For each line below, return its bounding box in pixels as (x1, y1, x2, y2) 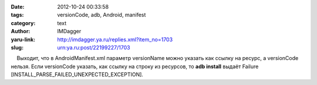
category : (11, 19, 36, 26)
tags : (11, 12, 24, 19)
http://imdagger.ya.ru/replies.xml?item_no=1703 (57, 36, 173, 43)
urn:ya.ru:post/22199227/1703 (57, 44, 130, 51)
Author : (11, 28, 31, 35)
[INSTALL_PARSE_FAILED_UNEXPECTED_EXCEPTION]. (11, 71, 144, 78)
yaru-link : (11, 36, 35, 43)
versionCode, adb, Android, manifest (57, 12, 146, 19)
